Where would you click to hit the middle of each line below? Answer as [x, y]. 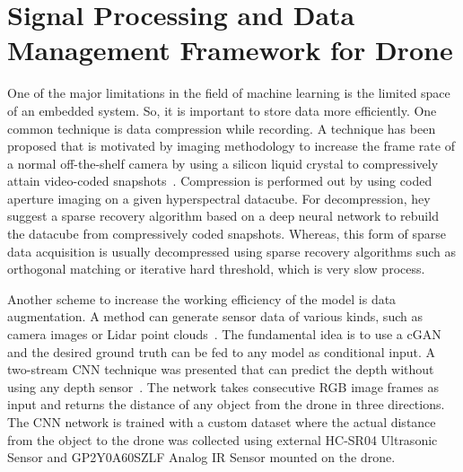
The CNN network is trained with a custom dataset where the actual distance [222, 422]
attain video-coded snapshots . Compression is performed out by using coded [220, 181]
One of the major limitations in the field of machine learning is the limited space [229, 93]
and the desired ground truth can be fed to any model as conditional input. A [222, 351]
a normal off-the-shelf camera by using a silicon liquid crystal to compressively [223, 163]
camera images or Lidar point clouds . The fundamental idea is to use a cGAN [224, 334]
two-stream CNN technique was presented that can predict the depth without [221, 369]
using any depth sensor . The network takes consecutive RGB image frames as [223, 386]
